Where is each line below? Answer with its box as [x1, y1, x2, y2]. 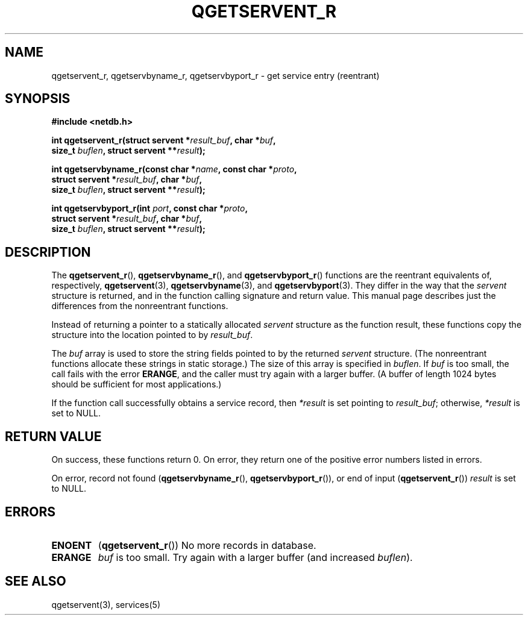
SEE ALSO [5, 574, 66, 589]
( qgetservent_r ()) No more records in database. [98, 539, 316, 551]
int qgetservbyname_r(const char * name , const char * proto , [51, 164, 297, 175]
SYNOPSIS [5, 91, 71, 107]
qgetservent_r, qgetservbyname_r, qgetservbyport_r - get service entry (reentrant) [51, 70, 380, 81]
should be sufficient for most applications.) [51, 379, 222, 390]
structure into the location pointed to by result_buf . [51, 330, 253, 340]
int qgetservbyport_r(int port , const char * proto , [51, 203, 248, 214]
